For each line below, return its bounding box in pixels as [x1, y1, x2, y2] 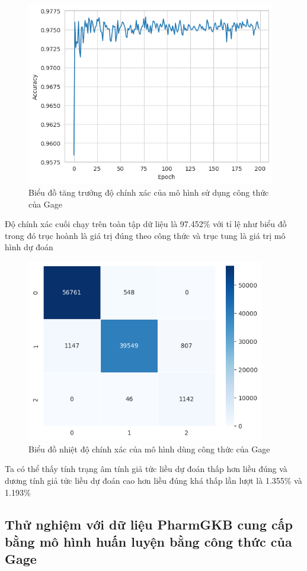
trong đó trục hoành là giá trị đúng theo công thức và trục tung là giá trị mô [5, 229, 286, 241]
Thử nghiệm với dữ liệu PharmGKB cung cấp [5, 515, 293, 533]
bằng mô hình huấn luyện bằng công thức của [5, 532, 292, 551]
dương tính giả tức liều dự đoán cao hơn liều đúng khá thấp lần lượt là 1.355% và [5, 474, 302, 487]
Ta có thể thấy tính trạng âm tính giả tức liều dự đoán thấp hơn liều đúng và [5, 462, 287, 475]
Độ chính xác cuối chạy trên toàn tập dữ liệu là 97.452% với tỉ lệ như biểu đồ [5, 218, 287, 230]
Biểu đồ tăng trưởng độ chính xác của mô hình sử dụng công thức [28, 186, 269, 198]
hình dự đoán [5, 241, 53, 253]
